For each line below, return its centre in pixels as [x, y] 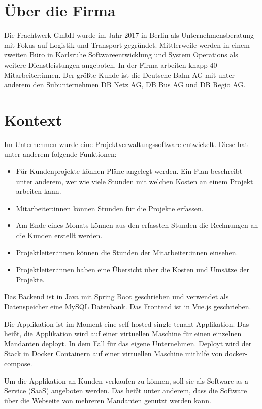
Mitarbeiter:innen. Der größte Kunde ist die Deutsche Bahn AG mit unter [120, 75]
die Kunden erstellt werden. [59, 235]
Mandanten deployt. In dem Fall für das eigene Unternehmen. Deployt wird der [128, 343]
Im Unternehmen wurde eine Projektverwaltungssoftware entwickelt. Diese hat [126, 144]
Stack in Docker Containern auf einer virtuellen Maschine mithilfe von [113, 353]
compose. [18, 363]
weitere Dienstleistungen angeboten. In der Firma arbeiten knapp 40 [111, 64]
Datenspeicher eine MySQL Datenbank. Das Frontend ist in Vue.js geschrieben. [128, 306]
